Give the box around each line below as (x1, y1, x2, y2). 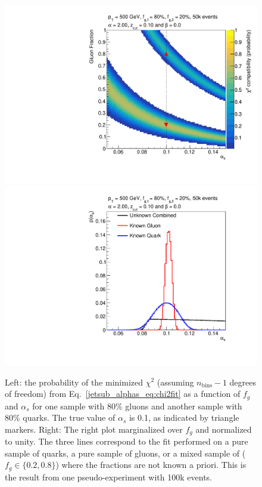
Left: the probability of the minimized (5, 375, 144, 388)
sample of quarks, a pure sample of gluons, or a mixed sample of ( (5, 446, 246, 459)
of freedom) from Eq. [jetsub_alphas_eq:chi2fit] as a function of (5, 387, 241, 400)
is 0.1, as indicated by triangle (129, 411, 239, 424)
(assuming (157, 375, 194, 388)
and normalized (195, 423, 252, 435)
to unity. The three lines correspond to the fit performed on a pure (5, 435, 248, 448)
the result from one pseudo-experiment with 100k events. (5, 470, 212, 483)
